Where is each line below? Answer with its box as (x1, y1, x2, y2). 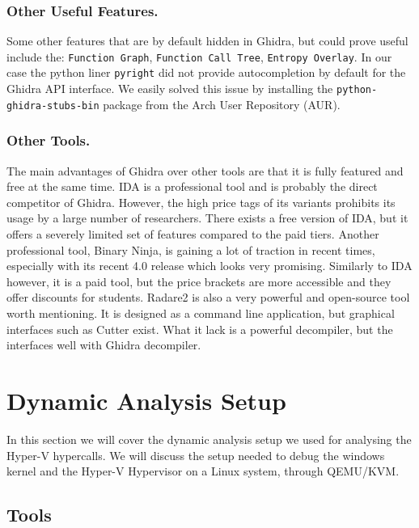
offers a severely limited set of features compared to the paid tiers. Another (6, 226, 379, 243)
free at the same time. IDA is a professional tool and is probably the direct (6, 178, 378, 195)
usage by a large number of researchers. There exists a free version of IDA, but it (6, 209, 408, 226)
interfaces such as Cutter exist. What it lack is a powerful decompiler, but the (6, 320, 393, 337)
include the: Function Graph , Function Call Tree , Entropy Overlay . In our (6, 48, 392, 65)
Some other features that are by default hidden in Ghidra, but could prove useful (6, 32, 408, 49)
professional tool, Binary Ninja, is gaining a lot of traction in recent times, (6, 241, 375, 258)
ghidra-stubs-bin (6, 99, 99, 112)
